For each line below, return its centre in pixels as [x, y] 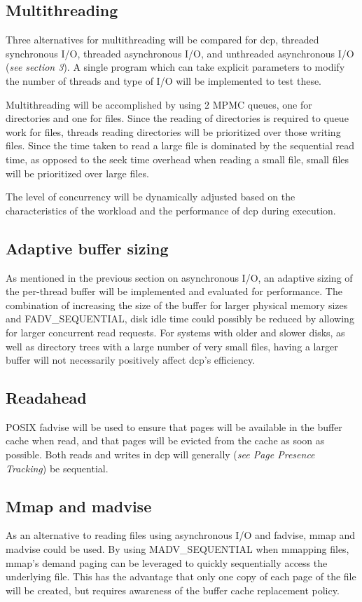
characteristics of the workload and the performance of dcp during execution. [171, 210]
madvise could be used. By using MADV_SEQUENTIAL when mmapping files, [177, 549]
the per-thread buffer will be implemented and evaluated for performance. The [174, 291]
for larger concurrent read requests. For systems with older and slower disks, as [175, 332]
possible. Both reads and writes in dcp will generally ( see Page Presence [160, 454]
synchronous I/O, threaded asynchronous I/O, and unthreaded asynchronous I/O [180, 53]
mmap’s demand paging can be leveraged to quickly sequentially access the [167, 562]
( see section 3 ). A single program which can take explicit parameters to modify [175, 67]
